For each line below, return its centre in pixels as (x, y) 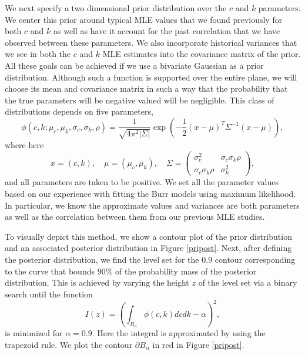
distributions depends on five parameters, (79, 111)
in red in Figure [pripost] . (198, 344)
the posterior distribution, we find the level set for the (102, 259)
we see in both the (38, 54)
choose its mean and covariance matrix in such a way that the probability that (146, 88)
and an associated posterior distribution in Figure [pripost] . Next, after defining (148, 248)
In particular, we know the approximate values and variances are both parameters (152, 205)
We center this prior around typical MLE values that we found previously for (144, 19)
